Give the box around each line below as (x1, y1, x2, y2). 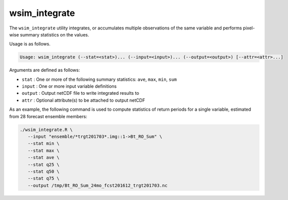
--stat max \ (27, 148, 60, 153)
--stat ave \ (27, 155, 60, 161)
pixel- (242, 25, 255, 31)
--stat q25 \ (27, 162, 60, 167)
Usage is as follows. (9, 41, 51, 47)
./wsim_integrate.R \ (19, 127, 73, 132)
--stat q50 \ (27, 169, 60, 174)
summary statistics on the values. (20, 31, 89, 37)
